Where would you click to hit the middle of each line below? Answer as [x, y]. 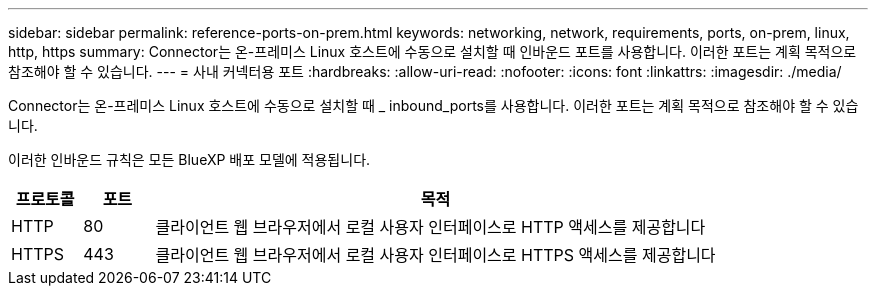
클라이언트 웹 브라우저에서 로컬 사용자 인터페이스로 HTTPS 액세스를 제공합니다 [435, 255]
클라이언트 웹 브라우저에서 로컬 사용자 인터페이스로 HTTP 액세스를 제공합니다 [430, 227]
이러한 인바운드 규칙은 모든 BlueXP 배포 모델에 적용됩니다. [189, 159]
